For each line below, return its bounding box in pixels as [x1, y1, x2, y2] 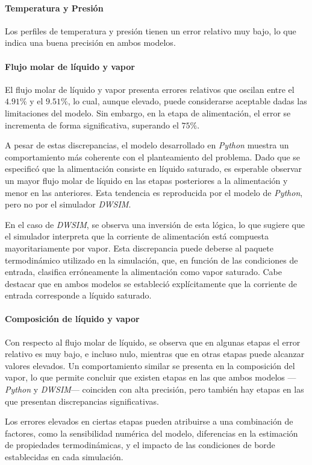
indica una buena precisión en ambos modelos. [5, 36, 176, 49]
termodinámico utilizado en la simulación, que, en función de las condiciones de [5, 253, 298, 266]
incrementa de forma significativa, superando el [5, 118, 179, 131]
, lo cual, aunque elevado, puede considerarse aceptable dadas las [67, 95, 307, 107]
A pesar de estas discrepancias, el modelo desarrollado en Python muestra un [5, 139, 289, 151]
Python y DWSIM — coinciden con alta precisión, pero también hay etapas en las [5, 383, 304, 396]
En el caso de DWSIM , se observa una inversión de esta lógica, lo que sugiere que [5, 218, 305, 230]
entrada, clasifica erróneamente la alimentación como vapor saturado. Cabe [5, 265, 282, 278]
